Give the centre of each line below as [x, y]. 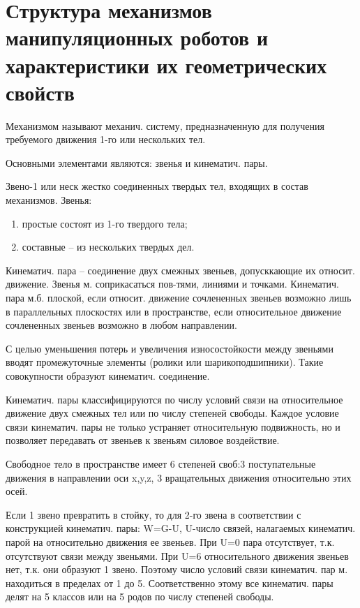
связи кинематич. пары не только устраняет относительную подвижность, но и [173, 426]
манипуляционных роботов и [137, 37]
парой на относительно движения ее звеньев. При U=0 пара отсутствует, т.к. [170, 541]
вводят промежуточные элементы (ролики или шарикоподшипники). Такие [165, 362]
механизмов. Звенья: [49, 200]
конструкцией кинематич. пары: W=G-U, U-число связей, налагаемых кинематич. [181, 528]
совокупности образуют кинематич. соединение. [108, 376]
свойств [40, 92]
